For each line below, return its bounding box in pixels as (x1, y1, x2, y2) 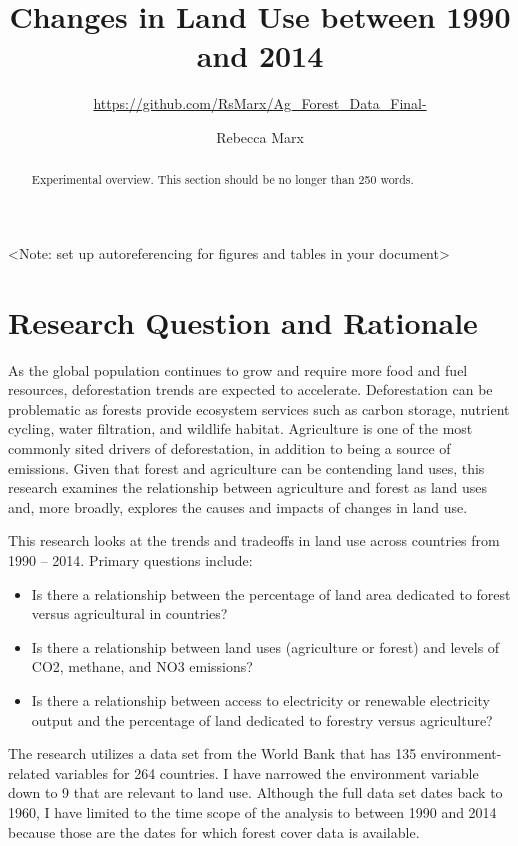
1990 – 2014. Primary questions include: (8, 550, 253, 571)
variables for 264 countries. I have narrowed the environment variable (54, 762, 479, 783)
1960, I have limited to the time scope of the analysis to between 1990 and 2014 (8, 801, 497, 822)
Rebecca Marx (216, 126, 304, 147)
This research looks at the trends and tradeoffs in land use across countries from (8, 530, 500, 551)
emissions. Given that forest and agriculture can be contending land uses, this (8, 457, 485, 478)
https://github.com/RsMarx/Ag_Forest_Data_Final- (93, 93, 427, 114)
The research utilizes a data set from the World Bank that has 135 (8, 743, 417, 764)
